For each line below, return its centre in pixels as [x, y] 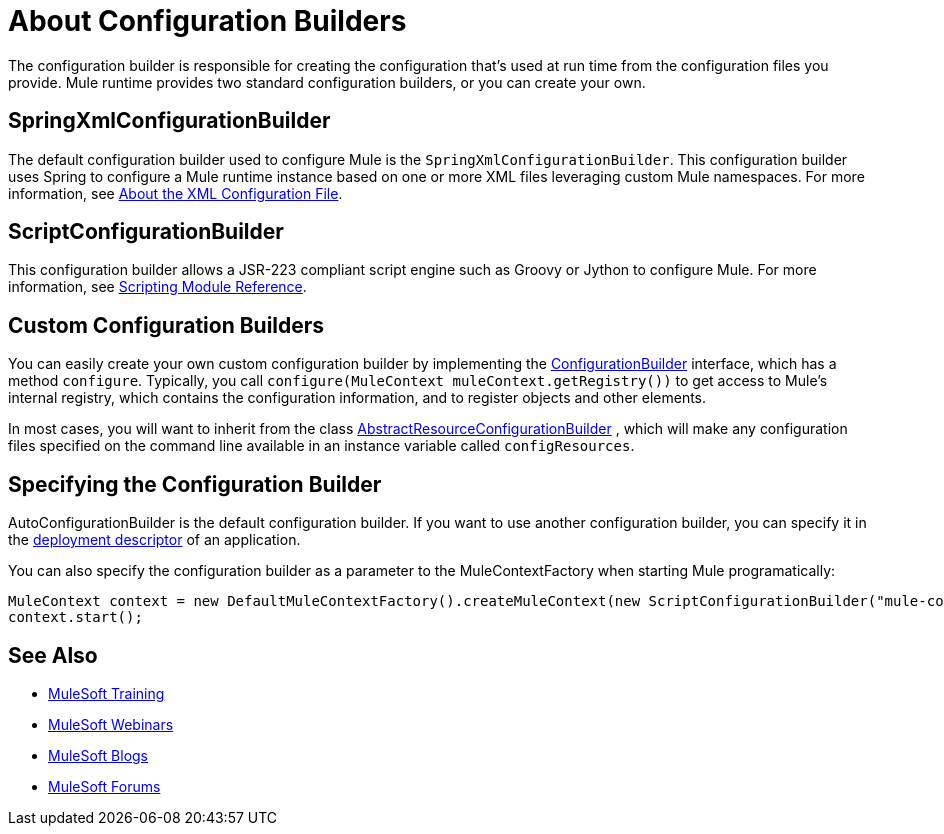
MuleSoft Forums [104, 786]
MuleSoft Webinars [111, 724]
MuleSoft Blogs [98, 755]
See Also [53, 655]
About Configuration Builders [207, 21]
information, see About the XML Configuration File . [175, 193]
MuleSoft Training [106, 693]
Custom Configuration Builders [166, 325]
